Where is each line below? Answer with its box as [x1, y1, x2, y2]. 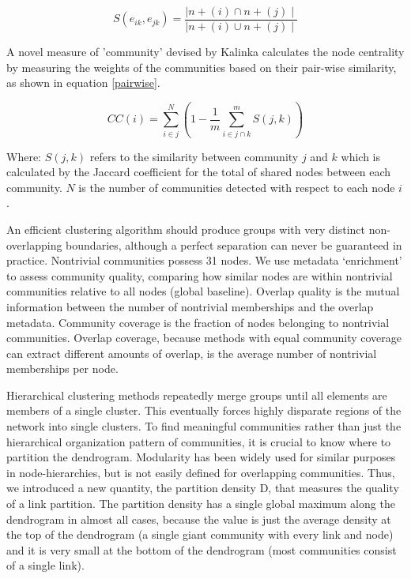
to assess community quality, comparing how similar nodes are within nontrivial [6, 267, 393, 284]
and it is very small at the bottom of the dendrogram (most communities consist [6, 541, 397, 558]
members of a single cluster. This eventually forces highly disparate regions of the [6, 402, 402, 419]
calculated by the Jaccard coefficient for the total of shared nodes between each [6, 164, 391, 180]
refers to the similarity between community [89, 148, 299, 164]
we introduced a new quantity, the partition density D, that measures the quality [6, 479, 399, 496]
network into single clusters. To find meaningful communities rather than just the [6, 418, 402, 434]
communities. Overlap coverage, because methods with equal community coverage [6, 329, 402, 346]
